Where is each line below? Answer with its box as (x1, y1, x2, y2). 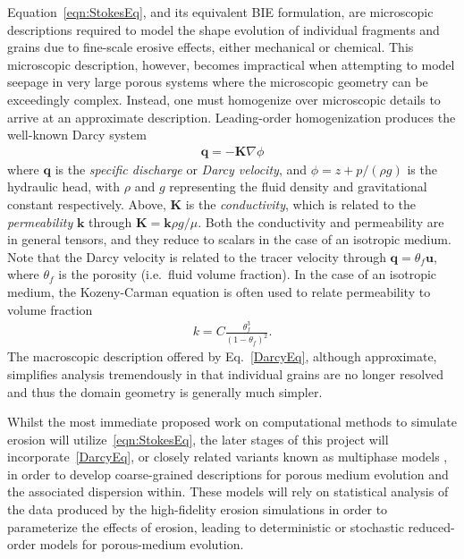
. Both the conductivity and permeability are (198, 212, 444, 231)
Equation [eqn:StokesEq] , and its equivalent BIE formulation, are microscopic (7, 3, 434, 21)
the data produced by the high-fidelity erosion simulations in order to (7, 500, 388, 519)
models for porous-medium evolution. (39, 535, 244, 554)
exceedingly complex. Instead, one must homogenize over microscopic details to (7, 89, 441, 108)
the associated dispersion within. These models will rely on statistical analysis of (7, 482, 449, 501)
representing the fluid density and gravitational (169, 177, 427, 196)
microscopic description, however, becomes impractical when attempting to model (7, 55, 455, 73)
